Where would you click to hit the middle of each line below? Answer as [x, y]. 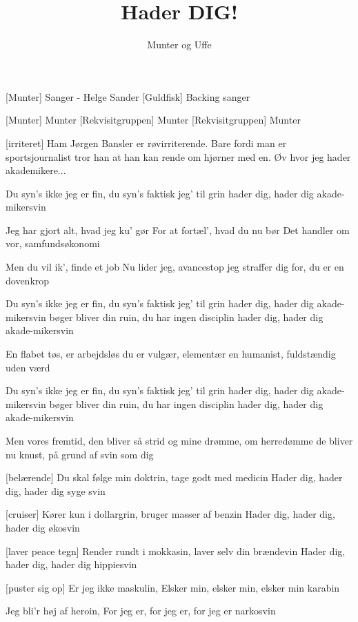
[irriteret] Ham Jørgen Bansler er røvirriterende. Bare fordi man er [146, 143]
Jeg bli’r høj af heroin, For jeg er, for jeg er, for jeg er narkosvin [141, 611]
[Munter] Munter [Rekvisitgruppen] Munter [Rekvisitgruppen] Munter [153, 120]
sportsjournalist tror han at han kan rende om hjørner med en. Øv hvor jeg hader [178, 156]
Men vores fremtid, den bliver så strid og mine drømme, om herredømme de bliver [179, 440]
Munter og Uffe [179, 45]
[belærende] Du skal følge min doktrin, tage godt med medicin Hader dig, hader [174, 477]
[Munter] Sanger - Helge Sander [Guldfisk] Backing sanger [128, 96]
